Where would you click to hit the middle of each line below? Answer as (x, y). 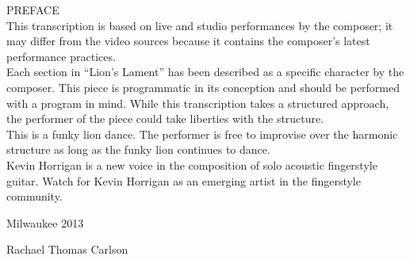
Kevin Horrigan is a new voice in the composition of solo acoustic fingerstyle (192, 164)
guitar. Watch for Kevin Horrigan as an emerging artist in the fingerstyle (184, 180)
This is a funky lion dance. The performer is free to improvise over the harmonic (202, 134)
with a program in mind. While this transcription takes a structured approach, (198, 103)
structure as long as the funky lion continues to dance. (138, 149)
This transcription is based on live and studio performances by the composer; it (200, 25)
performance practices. (61, 56)
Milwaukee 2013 (45, 222)
